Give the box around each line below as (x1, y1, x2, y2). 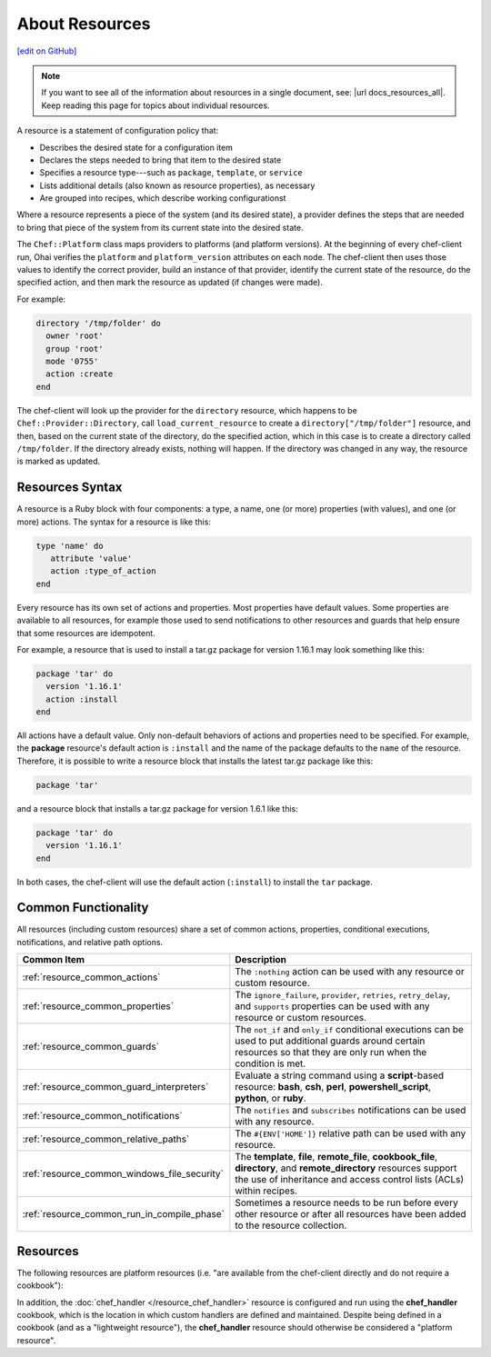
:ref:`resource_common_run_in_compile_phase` (22, 1208, 225, 1221)
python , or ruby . (235, 1092, 306, 1104)
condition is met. (235, 1057, 306, 1070)
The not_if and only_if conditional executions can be (235, 1023, 464, 1036)
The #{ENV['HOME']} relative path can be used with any (235, 1127, 466, 1140)
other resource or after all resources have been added (235, 1208, 467, 1221)
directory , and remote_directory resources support (235, 1162, 457, 1174)
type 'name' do (35, 541, 104, 551)
